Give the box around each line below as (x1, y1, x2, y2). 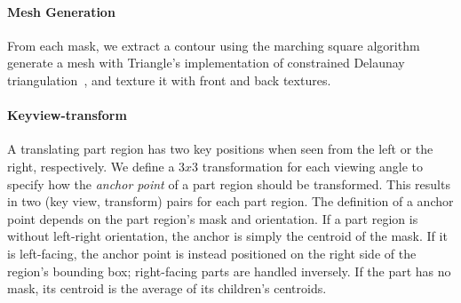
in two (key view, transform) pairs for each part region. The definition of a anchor (7, 192, 454, 211)
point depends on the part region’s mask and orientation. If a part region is (7, 209, 418, 227)
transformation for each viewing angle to (202, 156, 424, 175)
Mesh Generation (7, 2, 115, 20)
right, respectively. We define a (7, 156, 175, 175)
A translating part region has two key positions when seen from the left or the (7, 140, 433, 158)
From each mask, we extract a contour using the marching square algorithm (7, 36, 420, 54)
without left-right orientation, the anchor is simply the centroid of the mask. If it (7, 227, 448, 245)
